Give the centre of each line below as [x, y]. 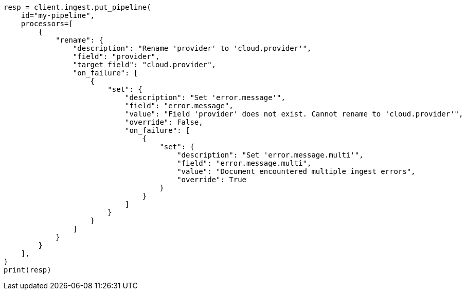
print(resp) [28, 270]
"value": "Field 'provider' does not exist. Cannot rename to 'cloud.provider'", [294, 114]
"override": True [212, 180]
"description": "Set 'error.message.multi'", [270, 155]
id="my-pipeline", [58, 15]
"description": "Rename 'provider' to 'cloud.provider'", [192, 48]
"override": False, [164, 122]
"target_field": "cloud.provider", [145, 65]
